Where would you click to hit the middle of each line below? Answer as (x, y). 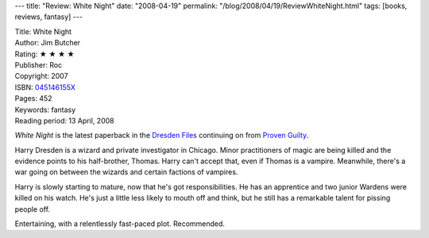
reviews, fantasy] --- (49, 17)
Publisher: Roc (39, 64)
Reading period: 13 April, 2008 (64, 120)
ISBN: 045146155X (45, 87)
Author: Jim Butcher (48, 43)
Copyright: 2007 (41, 76)
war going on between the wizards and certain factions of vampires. (126, 172)
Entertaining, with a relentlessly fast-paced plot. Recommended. (120, 224)
